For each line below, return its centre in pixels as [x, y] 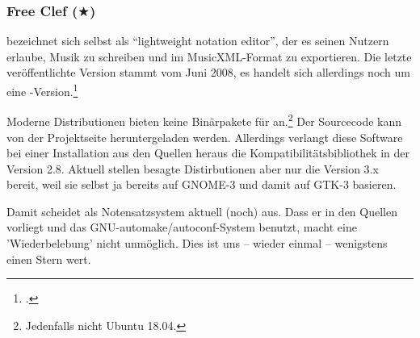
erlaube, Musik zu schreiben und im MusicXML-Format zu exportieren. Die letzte [209, 56]
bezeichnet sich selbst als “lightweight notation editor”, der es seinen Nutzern [198, 41]
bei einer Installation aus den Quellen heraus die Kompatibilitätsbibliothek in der [208, 153]
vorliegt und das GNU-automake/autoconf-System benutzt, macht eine [182, 227]
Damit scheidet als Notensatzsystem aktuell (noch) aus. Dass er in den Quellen [202, 211]
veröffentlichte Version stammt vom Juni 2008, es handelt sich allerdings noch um [208, 72]
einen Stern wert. [49, 259]
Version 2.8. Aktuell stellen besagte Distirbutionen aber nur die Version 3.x [193, 168]
